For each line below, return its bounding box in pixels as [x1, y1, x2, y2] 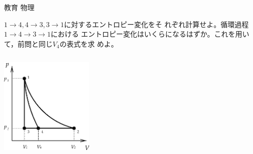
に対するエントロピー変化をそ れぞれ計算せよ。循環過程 [64, 19, 249, 29]
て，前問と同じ [4, 38, 53, 49]
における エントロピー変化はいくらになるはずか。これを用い [51, 29, 249, 39]
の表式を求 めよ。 [59, 38, 118, 49]
